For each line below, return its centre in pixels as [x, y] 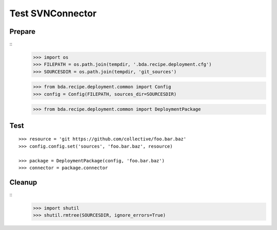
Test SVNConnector [53, 13]
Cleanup [23, 182]
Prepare [23, 32]
